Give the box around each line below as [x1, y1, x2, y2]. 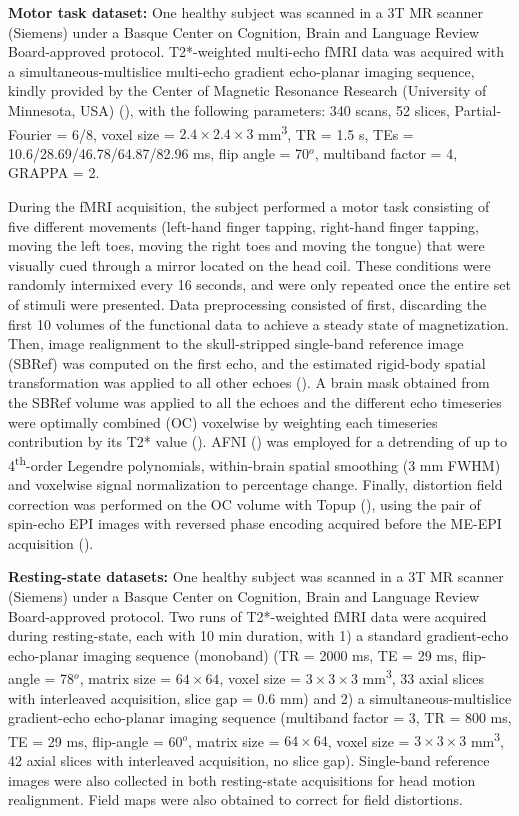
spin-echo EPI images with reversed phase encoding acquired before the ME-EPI [8, 513, 502, 534]
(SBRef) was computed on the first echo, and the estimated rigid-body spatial [8, 352, 486, 373]
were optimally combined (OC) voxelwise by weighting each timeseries [8, 411, 438, 432]
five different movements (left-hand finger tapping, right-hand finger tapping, [8, 215, 479, 236]
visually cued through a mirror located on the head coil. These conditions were [8, 254, 491, 275]
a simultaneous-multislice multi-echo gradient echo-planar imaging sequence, [8, 60, 475, 81]
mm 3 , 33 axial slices [362, 665, 485, 688]
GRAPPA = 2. [8, 162, 100, 183]
